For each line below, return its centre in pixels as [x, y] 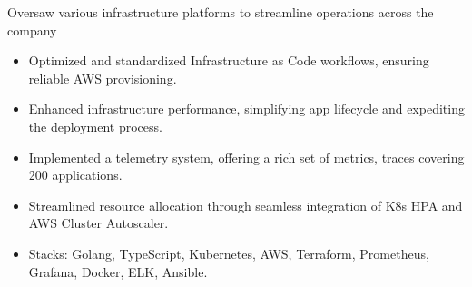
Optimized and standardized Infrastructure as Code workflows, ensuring [229, 60]
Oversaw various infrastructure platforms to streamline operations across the [221, 12]
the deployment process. [95, 126]
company [32, 30]
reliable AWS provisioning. [103, 78]
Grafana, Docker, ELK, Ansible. [118, 271]
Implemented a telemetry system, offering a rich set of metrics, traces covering [246, 157]
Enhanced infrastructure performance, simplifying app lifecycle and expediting [246, 109]
